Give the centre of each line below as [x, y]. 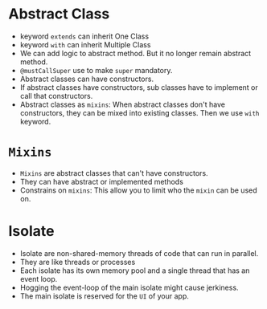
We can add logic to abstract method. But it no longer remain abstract [136, 53]
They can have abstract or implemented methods [101, 181]
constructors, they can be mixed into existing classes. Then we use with [140, 112]
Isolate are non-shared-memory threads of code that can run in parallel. [139, 253]
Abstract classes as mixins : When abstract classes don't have [122, 104]
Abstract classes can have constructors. [87, 79]
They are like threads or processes [78, 262]
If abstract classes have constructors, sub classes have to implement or [139, 87]
